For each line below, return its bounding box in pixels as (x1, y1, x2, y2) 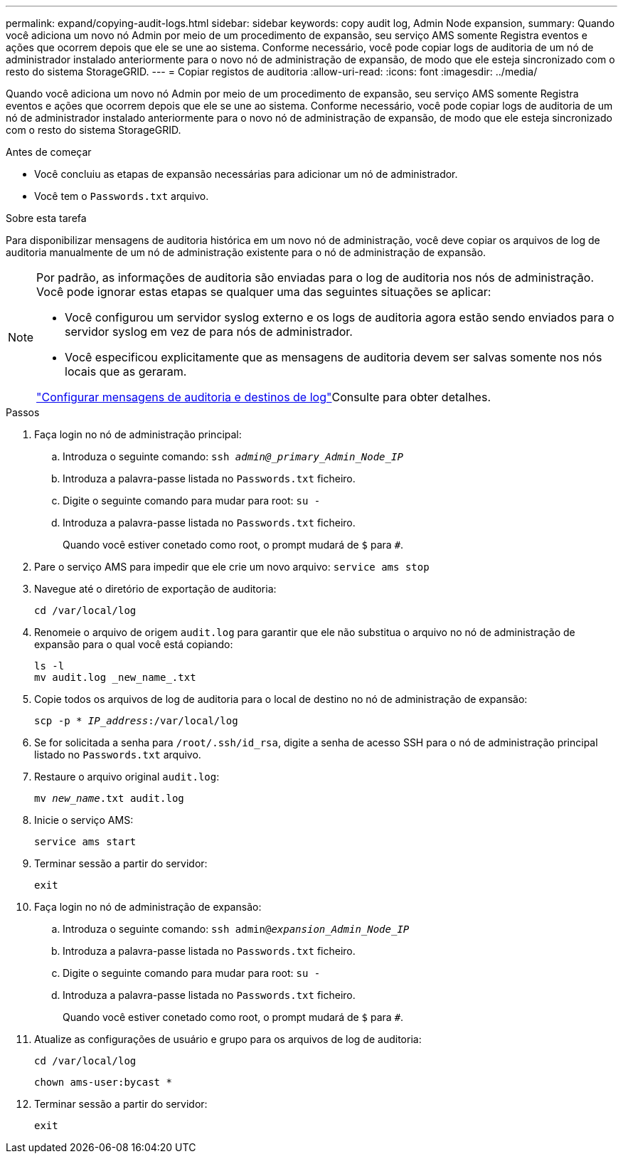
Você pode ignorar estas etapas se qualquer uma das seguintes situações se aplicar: (36, 285, 491, 299)
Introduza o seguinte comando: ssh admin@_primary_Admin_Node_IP (63, 450, 403, 462)
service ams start (34, 836, 137, 847)
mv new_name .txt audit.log (34, 793, 184, 804)
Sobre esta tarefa (6, 212, 87, 224)
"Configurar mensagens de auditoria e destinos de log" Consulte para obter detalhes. (36, 390, 491, 404)
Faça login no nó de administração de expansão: (34, 901, 262, 913)
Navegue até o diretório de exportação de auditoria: (34, 583, 277, 595)
